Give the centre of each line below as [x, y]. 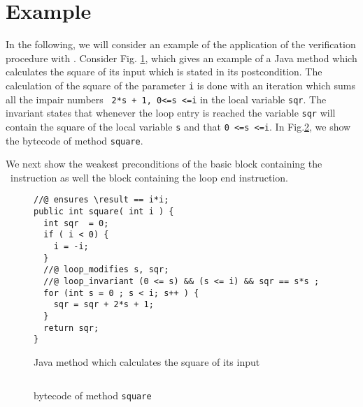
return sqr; [71, 328]
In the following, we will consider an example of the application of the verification [181, 44]
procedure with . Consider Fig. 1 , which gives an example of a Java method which [181, 58]
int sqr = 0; [76, 223]
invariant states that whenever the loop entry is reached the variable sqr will [171, 113]
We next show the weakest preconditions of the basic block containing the [164, 164]
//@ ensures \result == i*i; [101, 200]
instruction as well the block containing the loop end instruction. [149, 177]
